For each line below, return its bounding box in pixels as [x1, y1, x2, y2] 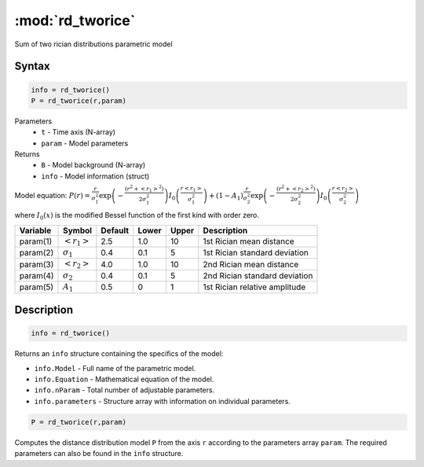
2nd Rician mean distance [203, 259, 299, 270]
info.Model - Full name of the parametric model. [34, 363, 196, 373]
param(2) [19, 248, 54, 259]
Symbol [63, 225, 93, 236]
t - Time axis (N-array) [41, 127, 116, 137]
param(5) [19, 281, 54, 292]
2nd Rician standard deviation [203, 270, 313, 281]
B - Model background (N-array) [41, 160, 146, 170]
